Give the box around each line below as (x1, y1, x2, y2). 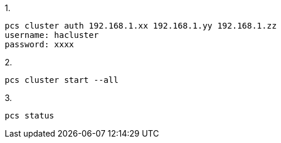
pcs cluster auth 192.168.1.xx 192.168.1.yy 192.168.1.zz (5, 21, 277, 30)
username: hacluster (5, 30, 99, 40)
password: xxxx (5, 40, 75, 49)
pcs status (5, 111, 55, 120)
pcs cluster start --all (5, 75, 119, 85)
